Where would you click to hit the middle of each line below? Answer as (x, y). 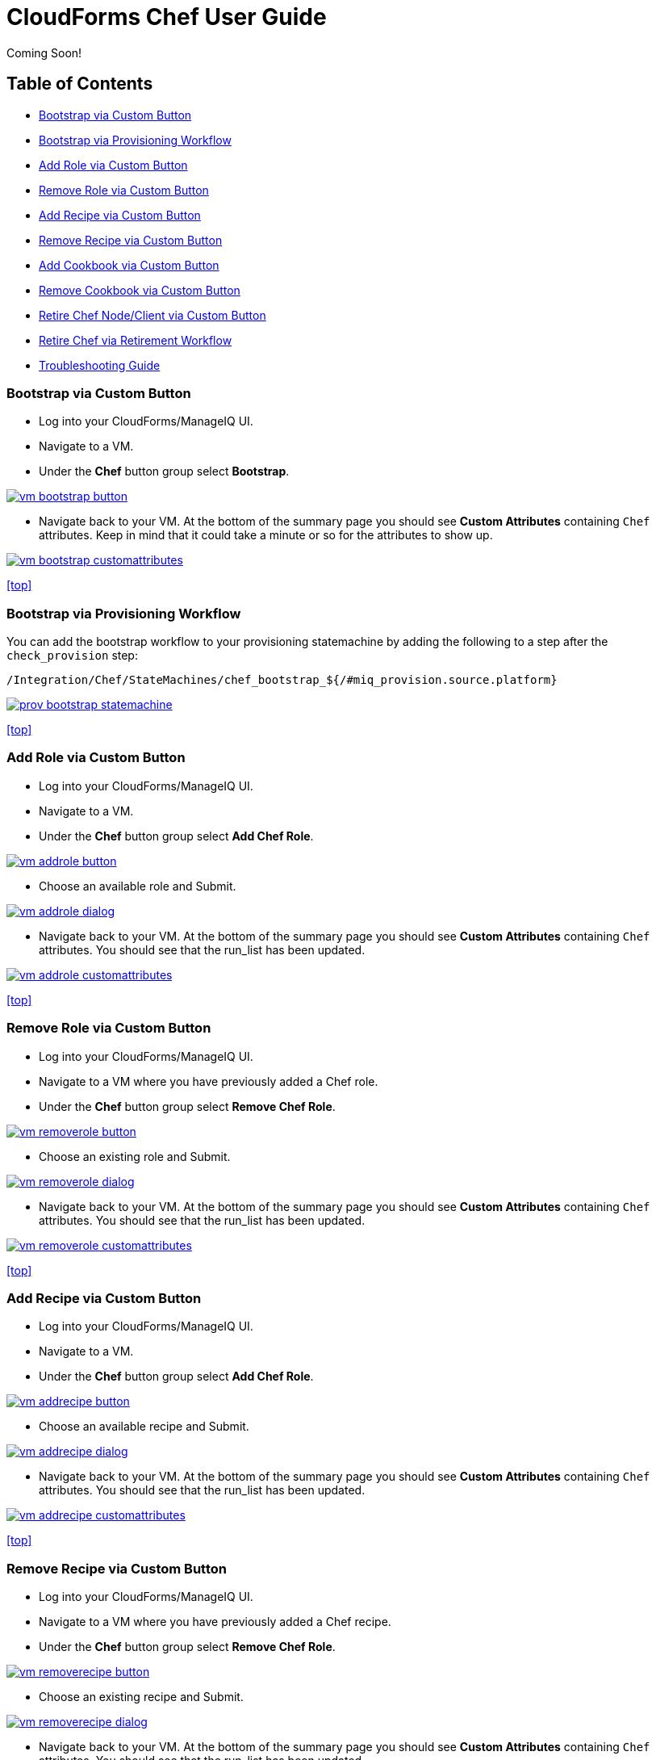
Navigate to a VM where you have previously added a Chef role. (209, 1081)
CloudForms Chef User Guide (167, 17)
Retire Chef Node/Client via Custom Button (153, 315)
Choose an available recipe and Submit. (144, 1427)
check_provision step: (72, 656)
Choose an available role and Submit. (138, 886)
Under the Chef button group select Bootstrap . (164, 471)
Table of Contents (80, 84)
